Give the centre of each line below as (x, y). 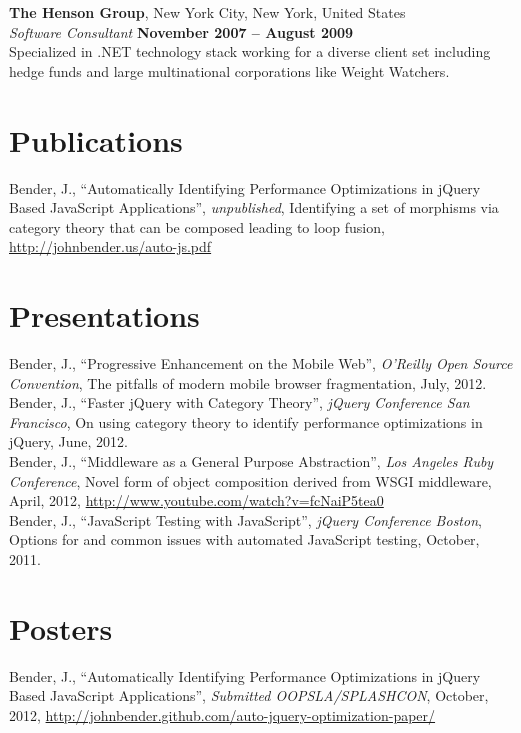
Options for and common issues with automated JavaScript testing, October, (244, 539)
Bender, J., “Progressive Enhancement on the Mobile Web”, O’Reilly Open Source (261, 363)
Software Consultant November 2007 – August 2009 (181, 31)
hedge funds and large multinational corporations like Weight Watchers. (229, 70)
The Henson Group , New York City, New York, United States (207, 12)
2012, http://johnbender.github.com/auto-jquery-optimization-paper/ (222, 714)
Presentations (104, 315)
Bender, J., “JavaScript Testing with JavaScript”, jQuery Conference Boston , (245, 519)
